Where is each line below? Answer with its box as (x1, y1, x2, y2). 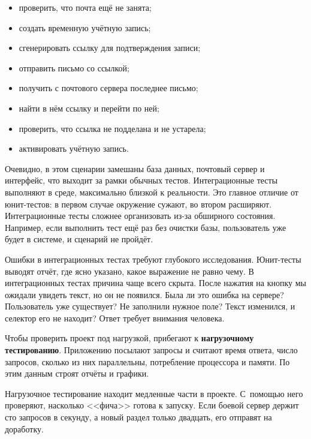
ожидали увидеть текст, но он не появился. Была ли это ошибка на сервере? (5, 288, 284, 300)
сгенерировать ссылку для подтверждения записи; (19, 41, 201, 54)
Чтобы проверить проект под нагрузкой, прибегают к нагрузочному (5, 332, 254, 344)
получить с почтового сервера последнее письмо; (19, 82, 198, 94)
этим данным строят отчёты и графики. (5, 367, 149, 380)
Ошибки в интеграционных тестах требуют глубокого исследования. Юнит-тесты (5, 252, 301, 265)
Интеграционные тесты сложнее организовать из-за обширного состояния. (5, 209, 276, 222)
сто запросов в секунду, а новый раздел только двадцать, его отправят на (5, 411, 272, 423)
